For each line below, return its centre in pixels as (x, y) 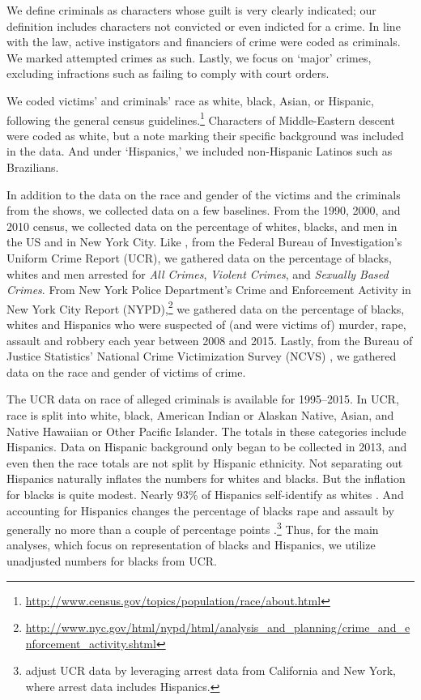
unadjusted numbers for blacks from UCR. (112, 560)
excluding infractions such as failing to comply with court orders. (168, 73)
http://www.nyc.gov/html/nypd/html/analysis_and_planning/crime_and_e (218, 627)
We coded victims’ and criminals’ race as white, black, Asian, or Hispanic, (190, 100)
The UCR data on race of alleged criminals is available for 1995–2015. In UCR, (203, 399)
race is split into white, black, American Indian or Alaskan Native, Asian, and (200, 414)
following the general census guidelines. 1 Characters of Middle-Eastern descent (201, 118)
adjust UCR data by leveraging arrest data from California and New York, (210, 670)
